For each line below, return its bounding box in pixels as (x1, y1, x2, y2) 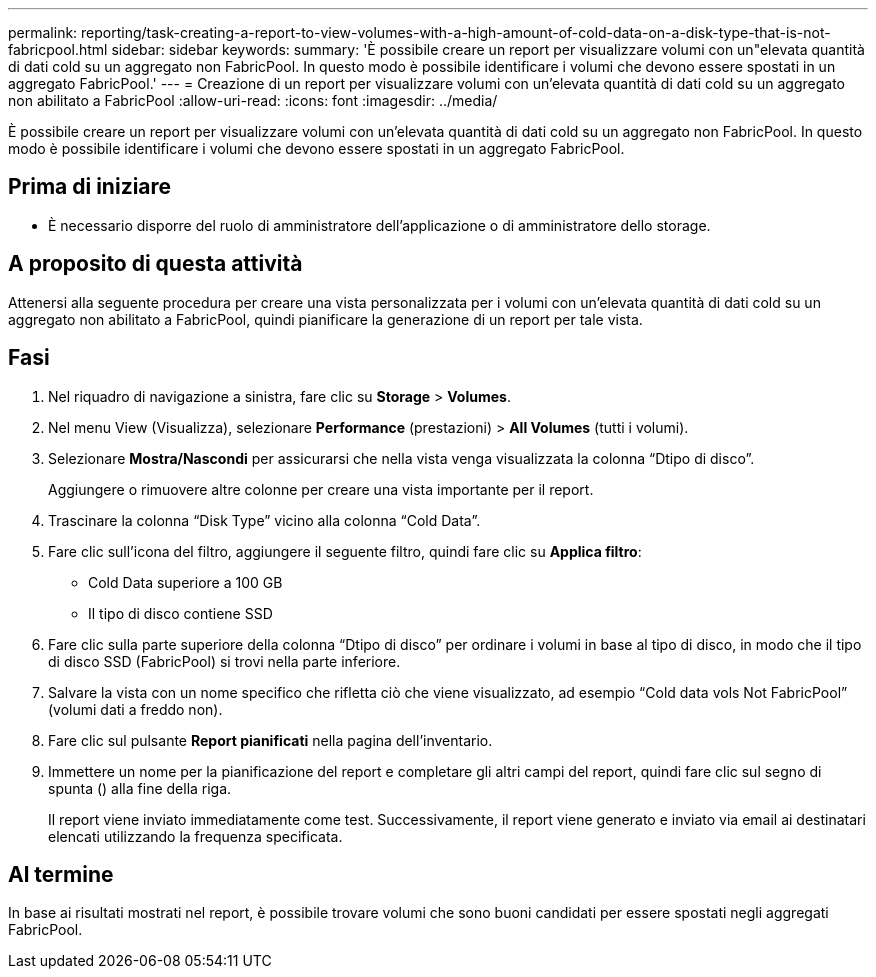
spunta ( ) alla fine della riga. (48, 779, 232, 797)
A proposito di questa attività (8, 251, 303, 277)
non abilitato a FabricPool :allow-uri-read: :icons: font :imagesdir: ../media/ (8, 92, 498, 109)
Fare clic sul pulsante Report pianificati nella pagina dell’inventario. (48, 731, 493, 749)
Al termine (8, 861, 114, 887)
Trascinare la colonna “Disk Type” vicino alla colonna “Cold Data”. (48, 511, 481, 529)
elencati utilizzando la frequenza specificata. (48, 827, 343, 845)
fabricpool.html (8, 41, 108, 58)
